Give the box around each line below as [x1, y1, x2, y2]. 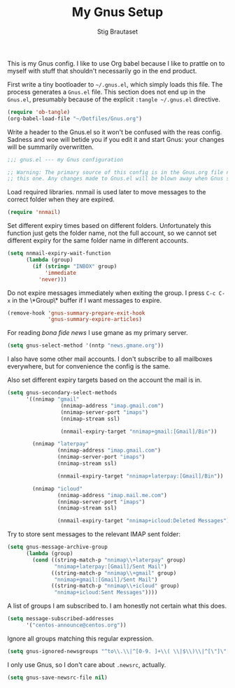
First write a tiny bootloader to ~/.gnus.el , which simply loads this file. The [7, 80, 223, 88]
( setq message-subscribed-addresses [7, 615, 114, 622]
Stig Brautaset [97, 27, 138, 36]
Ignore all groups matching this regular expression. [7, 634, 154, 643]
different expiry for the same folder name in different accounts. [7, 236, 189, 245]
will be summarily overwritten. [7, 143, 94, 151]
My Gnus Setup [71, 4, 164, 20]
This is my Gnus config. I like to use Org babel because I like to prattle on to [7, 59, 225, 67]
